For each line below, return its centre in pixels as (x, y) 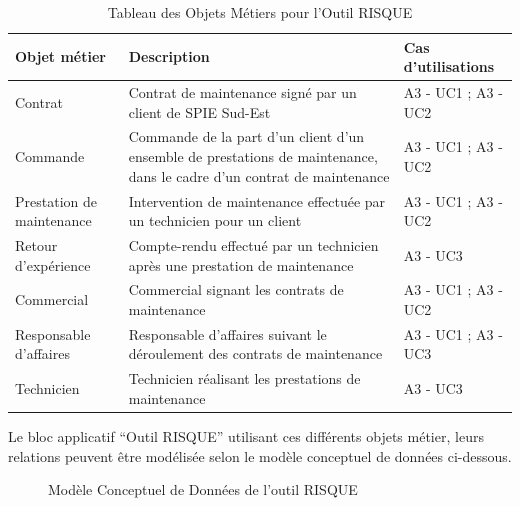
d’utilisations (448, 66)
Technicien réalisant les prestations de (244, 378)
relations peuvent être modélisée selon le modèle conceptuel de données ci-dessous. (260, 455)
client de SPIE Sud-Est (199, 111)
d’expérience (53, 264)
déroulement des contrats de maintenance (255, 353)
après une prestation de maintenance (241, 264)
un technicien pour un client (215, 220)
